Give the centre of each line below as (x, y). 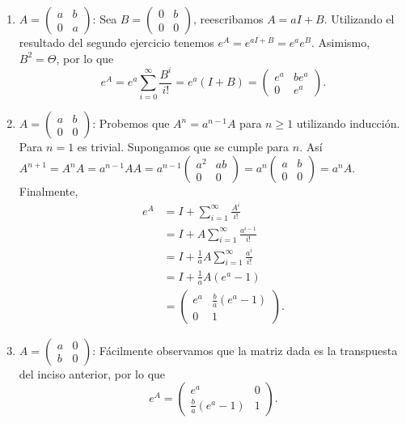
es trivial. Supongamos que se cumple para (183, 147)
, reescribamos (228, 19)
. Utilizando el (359, 19)
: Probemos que (131, 123)
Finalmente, (49, 191)
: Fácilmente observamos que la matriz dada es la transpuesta (245, 350)
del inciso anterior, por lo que (92, 373)
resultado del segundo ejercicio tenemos (116, 42)
